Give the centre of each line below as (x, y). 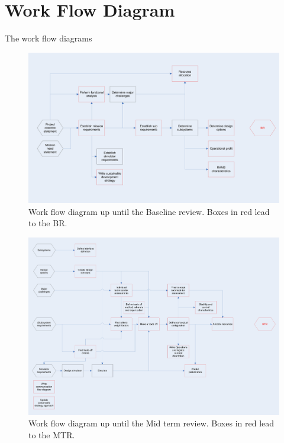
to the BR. (48, 223)
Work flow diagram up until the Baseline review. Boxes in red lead (149, 211)
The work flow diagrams (49, 38)
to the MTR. (52, 434)
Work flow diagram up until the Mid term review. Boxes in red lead (151, 423)
